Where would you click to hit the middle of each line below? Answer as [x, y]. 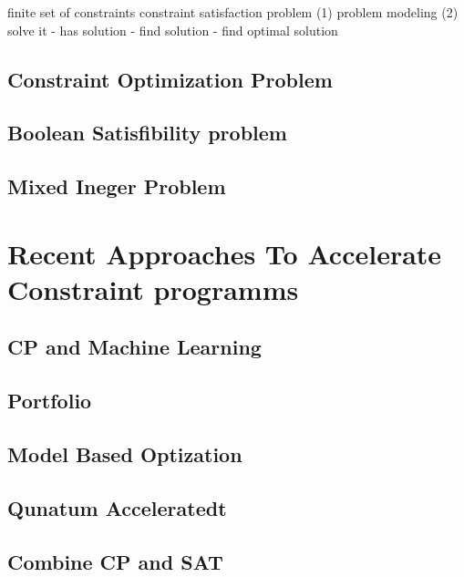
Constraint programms [153, 288]
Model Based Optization [125, 454]
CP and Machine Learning [134, 347]
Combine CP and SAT [115, 561]
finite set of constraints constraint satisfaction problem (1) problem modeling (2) [233, 12]
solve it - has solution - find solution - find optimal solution [173, 30]
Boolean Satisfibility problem [147, 133]
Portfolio [50, 401]
